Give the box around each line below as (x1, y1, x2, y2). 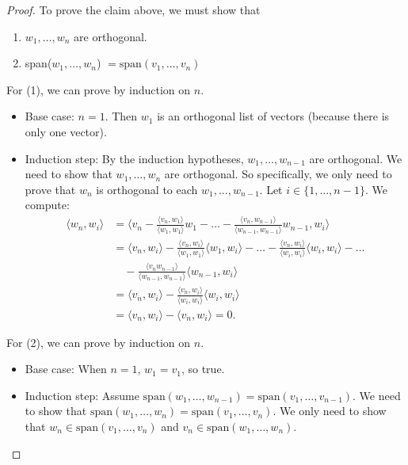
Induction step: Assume (25, 387, 139, 403)
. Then (105, 108, 138, 124)
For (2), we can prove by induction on (6, 334, 191, 350)
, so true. (181, 360, 225, 377)
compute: (25, 196, 70, 213)
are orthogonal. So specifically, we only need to (164, 166, 392, 182)
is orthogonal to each (96, 181, 198, 197)
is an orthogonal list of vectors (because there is (157, 108, 390, 124)
